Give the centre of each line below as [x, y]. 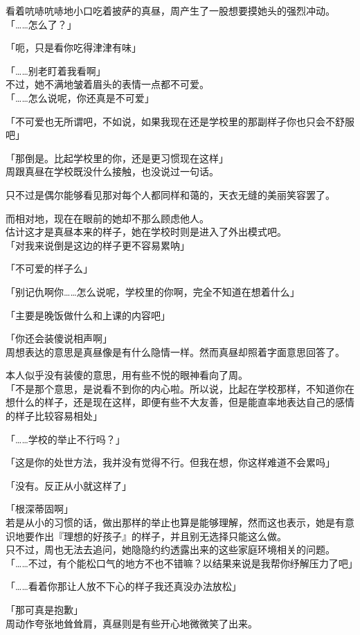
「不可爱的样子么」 [49, 268]
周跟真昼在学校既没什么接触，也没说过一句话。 [112, 171]
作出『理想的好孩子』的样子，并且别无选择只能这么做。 [160, 536]
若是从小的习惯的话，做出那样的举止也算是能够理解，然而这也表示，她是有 [175, 522]
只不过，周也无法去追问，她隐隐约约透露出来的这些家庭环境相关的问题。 [170, 549]
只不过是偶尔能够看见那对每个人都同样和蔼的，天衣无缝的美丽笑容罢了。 [170, 194]
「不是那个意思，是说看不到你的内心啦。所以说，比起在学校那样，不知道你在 [180, 388]
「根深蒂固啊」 [39, 509]
